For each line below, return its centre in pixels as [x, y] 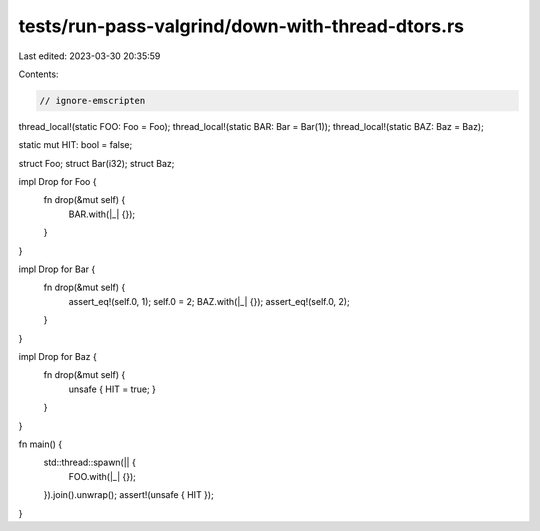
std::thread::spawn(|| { [90, 462]
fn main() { [40, 444]
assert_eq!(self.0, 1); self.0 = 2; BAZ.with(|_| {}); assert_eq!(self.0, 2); [209, 301]
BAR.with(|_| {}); [102, 214]
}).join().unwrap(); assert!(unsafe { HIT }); [128, 495]
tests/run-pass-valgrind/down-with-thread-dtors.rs [241, 26]
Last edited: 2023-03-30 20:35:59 [89, 56]
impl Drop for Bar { [57, 269]
